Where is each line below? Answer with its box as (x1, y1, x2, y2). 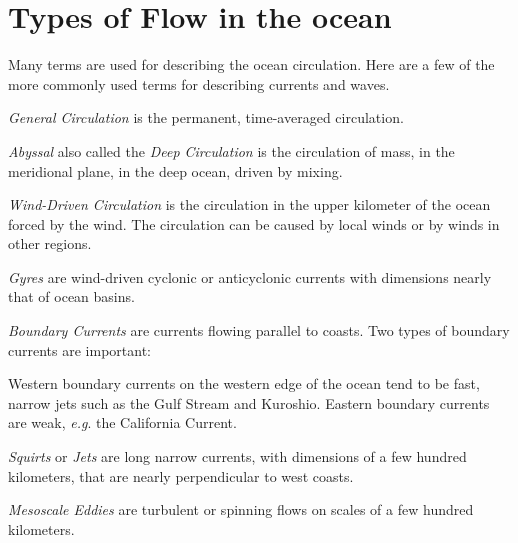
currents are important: (8, 339, 151, 360)
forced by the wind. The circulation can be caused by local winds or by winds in (8, 213, 500, 234)
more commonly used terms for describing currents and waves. (8, 73, 390, 94)
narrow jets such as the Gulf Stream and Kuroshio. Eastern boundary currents (8, 392, 490, 413)
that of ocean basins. (8, 286, 135, 307)
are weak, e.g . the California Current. (8, 412, 237, 433)
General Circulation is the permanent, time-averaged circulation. (8, 107, 404, 128)
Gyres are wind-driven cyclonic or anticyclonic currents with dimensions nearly (8, 266, 492, 287)
